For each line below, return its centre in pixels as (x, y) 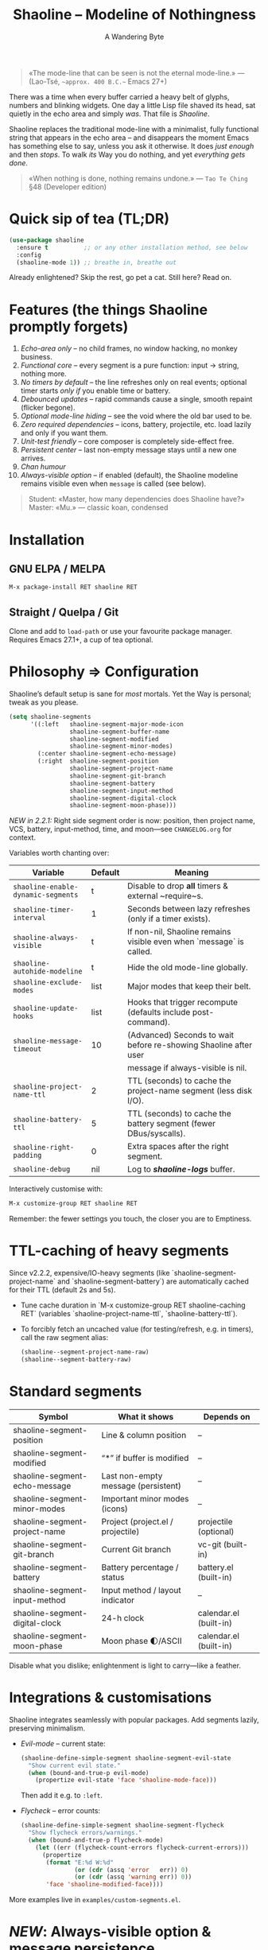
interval (29, 918)
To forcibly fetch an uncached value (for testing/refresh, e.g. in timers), (137, 1329)
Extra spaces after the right (178, 1147)
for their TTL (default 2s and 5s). (62, 1290)
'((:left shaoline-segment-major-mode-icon (107, 724)
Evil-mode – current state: (63, 1743)
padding (27, 1156)
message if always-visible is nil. (187, 1068)
